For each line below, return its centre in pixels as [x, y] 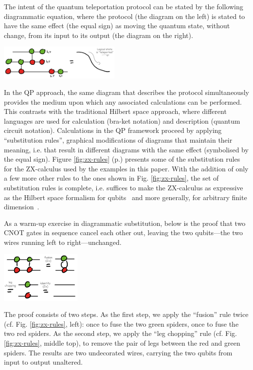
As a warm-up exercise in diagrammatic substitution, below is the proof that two [125, 223]
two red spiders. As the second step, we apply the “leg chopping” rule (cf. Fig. [120, 333]
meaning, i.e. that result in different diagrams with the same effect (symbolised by [126, 149]
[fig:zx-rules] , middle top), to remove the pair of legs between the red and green [122, 343]
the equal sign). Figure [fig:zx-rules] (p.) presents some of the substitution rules [122, 159]
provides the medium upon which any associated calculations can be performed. [123, 102]
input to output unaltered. [43, 362]
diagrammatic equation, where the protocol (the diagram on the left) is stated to [125, 16]
